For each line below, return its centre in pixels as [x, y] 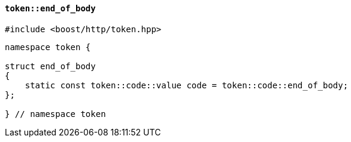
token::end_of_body [50, 8]
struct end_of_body [50, 66]
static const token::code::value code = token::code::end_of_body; [187, 85]
